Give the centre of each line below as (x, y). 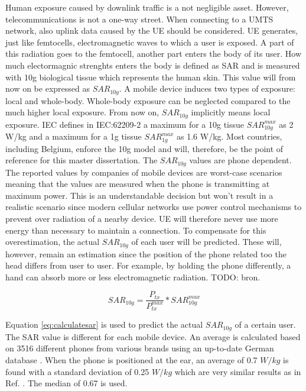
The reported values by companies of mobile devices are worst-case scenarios (144, 172)
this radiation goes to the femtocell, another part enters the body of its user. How (154, 54)
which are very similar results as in (238, 371)
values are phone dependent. (240, 160)
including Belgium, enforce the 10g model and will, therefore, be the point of (144, 148)
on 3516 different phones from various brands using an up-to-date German (140, 348)
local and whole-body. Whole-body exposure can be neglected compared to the (148, 100)
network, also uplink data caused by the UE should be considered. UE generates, (152, 30)
